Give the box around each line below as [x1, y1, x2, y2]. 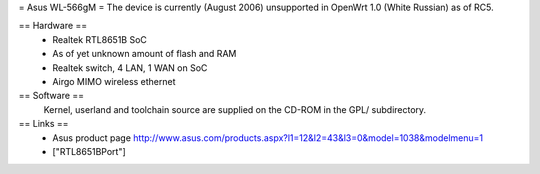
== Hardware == [18, 20, 88, 32]
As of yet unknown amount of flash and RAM [52, 48, 237, 60]
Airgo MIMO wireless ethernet [52, 75, 176, 87]
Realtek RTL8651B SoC [52, 33, 147, 45]
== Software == [18, 90, 85, 102]
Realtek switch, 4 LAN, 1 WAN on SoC [52, 61, 208, 74]
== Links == [18, 118, 69, 130]
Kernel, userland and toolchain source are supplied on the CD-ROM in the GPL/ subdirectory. [43, 103, 427, 115]
